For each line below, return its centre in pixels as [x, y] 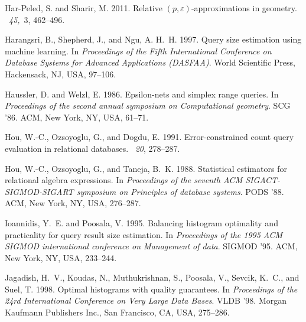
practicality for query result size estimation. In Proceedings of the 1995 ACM [144, 234]
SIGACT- [263, 180]
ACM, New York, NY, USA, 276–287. [73, 203]
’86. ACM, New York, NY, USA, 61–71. [77, 117]
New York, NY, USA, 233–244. [61, 257]
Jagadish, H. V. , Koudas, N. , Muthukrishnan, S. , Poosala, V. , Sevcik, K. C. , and [152, 277]
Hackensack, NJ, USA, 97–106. [61, 74]
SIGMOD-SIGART [39, 191]
